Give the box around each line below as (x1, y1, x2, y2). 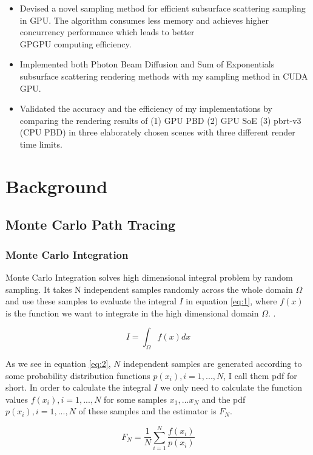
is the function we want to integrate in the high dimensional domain (5, 306, 259, 319)
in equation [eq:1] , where (186, 295, 277, 307)
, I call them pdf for (223, 369, 297, 381)
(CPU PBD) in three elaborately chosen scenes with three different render (19, 126, 295, 139)
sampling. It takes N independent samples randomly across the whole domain (5, 282, 293, 295)
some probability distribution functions (5, 369, 150, 381)
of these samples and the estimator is (78, 405, 217, 417)
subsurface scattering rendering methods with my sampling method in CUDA (19, 69, 308, 82)
